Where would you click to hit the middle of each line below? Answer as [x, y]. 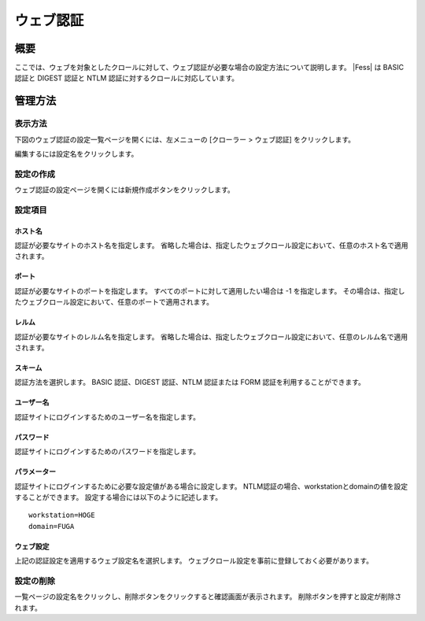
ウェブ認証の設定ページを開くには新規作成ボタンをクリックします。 [125, 190]
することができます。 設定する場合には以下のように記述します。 [118, 497]
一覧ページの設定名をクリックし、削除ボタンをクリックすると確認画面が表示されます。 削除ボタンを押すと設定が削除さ [208, 597]
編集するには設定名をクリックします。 [76, 154]
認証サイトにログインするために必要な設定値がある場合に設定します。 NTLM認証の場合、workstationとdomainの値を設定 [211, 486]
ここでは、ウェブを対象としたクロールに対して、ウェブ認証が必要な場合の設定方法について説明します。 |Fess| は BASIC [209, 68]
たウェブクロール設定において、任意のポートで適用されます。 [114, 302]
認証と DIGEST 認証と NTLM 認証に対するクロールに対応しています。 [127, 78]
